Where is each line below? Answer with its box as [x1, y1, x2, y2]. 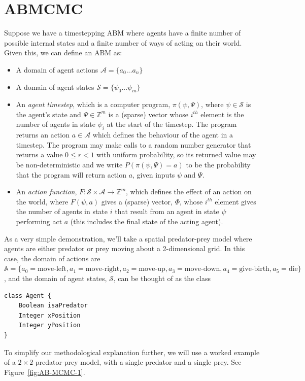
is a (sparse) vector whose [108, 109, 189, 119]
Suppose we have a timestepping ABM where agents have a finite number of [4, 27, 241, 38]
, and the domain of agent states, [4, 273, 107, 283]
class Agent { [4, 292, 52, 299]
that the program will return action [16, 169, 126, 180]
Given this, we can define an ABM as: [4, 47, 122, 58]
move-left [37, 265, 66, 273]
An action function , [16, 186, 77, 197]
